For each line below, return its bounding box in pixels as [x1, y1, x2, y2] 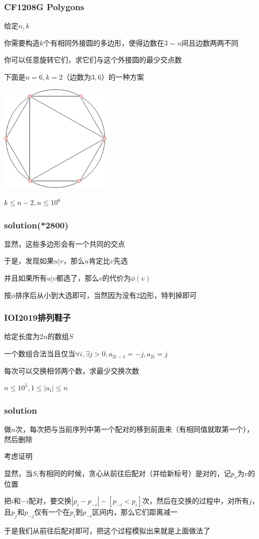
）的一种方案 [101, 72, 144, 82]
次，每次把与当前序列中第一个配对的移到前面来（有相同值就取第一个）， [15, 424, 254, 434]
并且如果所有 [4, 273, 47, 283]
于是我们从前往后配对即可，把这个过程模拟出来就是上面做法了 [4, 525, 210, 536]
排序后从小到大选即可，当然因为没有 [15, 289, 137, 300]
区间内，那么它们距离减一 [92, 507, 178, 517]
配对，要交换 [28, 495, 72, 506]
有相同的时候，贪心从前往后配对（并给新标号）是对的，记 [39, 467, 231, 478]
